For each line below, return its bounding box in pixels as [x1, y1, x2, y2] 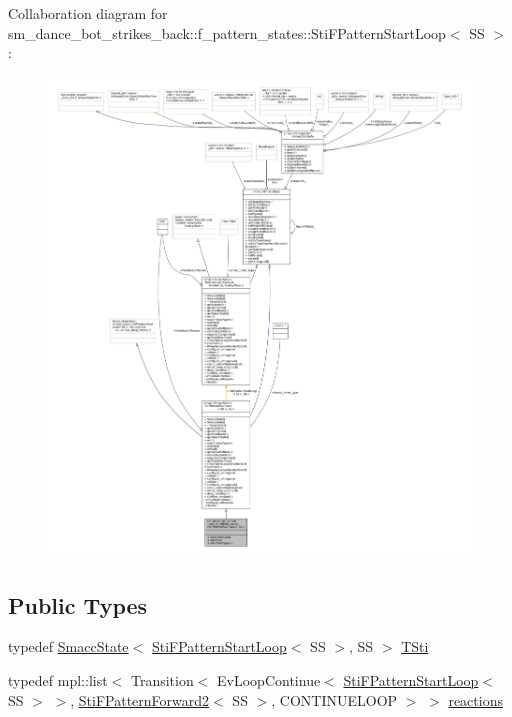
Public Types [8, 589, 148, 620]
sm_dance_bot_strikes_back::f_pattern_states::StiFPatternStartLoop [8, 22, 446, 43]
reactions [448, 689, 503, 710]
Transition [130, 669, 194, 690]
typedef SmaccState [8, 636, 129, 657]
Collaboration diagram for [8, 3, 168, 23]
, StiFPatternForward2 [70, 689, 210, 710]
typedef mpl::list [8, 669, 108, 690]
